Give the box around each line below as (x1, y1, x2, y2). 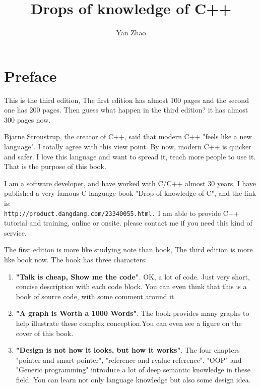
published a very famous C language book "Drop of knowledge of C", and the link (4, 188, 256, 198)
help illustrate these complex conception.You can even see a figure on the (16, 318, 242, 328)
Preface (4, 65, 57, 86)
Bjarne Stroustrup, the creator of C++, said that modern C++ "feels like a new (4, 131, 252, 142)
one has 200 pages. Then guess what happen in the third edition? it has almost (4, 104, 248, 115)
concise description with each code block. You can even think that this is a (16, 281, 247, 292)
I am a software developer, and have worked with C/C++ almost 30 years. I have (4, 178, 256, 188)
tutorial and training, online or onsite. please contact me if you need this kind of (4, 217, 252, 228)
